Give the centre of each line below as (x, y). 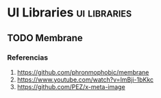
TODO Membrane (45, 38)
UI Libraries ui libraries (70, 13)
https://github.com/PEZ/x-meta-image (71, 86)
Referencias (28, 58)
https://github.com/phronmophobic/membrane (83, 72)
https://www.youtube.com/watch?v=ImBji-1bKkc (85, 79)
